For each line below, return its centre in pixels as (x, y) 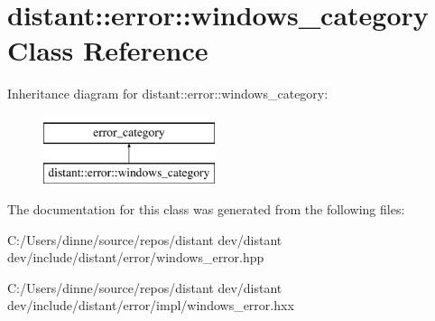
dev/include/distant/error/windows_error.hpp (136, 257)
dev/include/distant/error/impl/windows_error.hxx (151, 305)
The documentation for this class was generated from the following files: (206, 209)
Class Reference (108, 50)
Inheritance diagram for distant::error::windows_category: (168, 94)
